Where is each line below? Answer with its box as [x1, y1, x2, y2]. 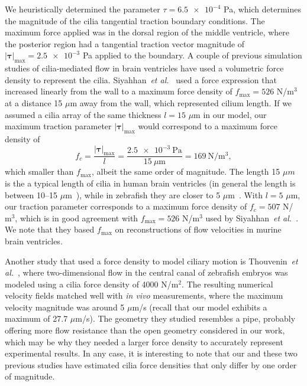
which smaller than [5, 165, 74, 178]
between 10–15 [5, 188, 58, 201]
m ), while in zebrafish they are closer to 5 [65, 188, 221, 201]
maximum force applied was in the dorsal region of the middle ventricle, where [5, 26, 289, 38]
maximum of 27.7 [5, 312, 68, 325]
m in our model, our [193, 108, 267, 120]
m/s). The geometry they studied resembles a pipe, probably [75, 312, 296, 325]
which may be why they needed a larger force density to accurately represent [5, 335, 283, 348]
